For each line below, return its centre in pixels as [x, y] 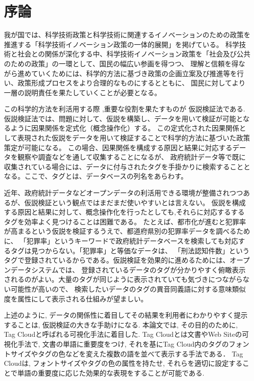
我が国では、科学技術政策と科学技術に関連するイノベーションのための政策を [127, 35]
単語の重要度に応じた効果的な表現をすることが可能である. [111, 372]
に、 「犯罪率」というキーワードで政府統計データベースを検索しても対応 [121, 241]
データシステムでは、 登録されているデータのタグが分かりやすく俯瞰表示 [128, 269]
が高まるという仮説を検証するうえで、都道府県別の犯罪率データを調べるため [127, 231]
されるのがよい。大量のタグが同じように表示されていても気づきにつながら [123, 279]
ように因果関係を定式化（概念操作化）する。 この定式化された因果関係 [125, 128]
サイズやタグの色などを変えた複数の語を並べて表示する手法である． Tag [127, 353]
